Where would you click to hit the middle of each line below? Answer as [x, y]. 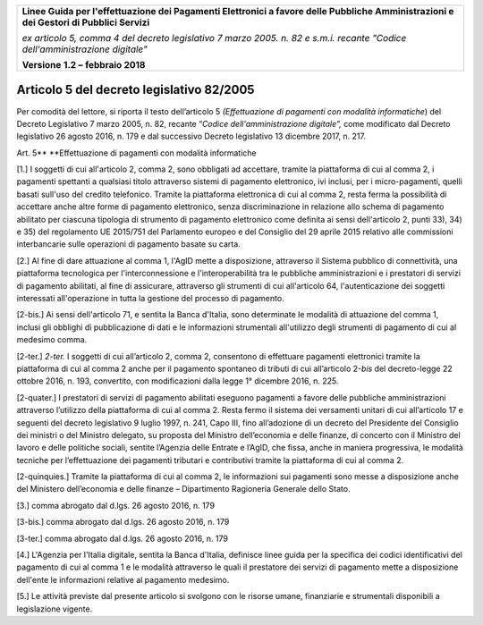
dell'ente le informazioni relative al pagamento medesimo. [123, 579]
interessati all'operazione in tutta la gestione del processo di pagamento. [151, 298]
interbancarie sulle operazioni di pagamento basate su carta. [128, 244]
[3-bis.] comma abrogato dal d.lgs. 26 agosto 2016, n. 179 [123, 522]
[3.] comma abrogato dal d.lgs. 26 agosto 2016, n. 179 [115, 505]
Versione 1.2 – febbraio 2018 [84, 65]
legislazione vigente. [55, 609]
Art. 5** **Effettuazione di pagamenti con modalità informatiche [136, 153]
